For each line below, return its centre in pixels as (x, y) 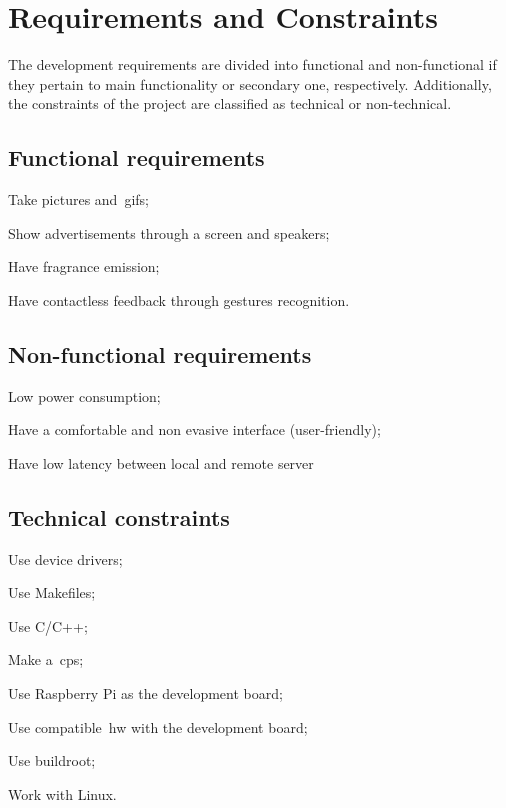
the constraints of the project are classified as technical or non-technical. (230, 103)
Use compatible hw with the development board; (158, 726)
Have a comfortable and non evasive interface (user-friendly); (194, 429)
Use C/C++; (48, 625)
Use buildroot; (52, 760)
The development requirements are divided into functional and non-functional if (252, 64)
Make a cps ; (46, 659)
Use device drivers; (65, 558)
